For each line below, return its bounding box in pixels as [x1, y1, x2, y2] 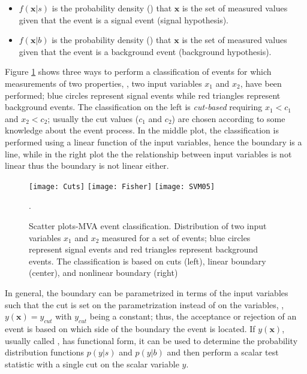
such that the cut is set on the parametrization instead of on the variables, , [5, 298, 284, 311]
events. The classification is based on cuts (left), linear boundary [29, 254, 266, 267]
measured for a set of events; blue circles [102, 231, 251, 244]
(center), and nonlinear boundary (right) [29, 266, 178, 279]
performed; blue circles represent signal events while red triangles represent [5, 89, 281, 101]
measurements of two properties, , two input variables [5, 77, 202, 89]
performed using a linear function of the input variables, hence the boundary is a [5, 135, 302, 148]
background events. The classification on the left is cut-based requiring [5, 101, 263, 113]
